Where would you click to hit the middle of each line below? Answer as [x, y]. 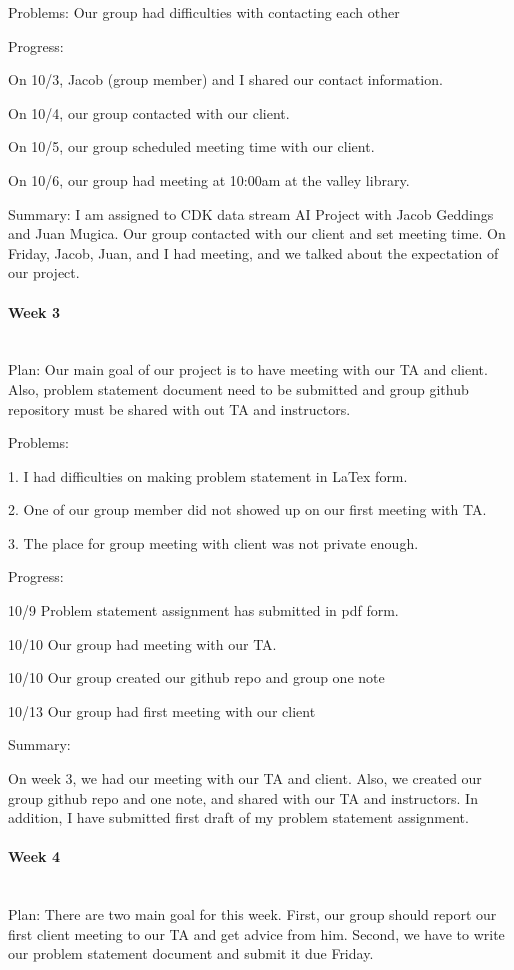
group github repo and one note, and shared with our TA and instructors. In [243, 797]
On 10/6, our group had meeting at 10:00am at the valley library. [209, 179]
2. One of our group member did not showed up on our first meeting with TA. [247, 509]
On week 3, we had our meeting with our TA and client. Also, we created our [245, 778]
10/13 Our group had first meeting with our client [162, 710]
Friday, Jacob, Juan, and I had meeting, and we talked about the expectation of [253, 252]
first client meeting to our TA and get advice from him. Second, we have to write [256, 933]
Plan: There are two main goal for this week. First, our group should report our [252, 914]
